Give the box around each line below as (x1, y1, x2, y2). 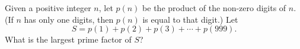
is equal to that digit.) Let (142, 13, 238, 25)
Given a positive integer (5, 2, 91, 13)
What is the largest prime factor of (5, 33, 132, 45)
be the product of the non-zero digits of (142, 2, 286, 13)
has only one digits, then (24, 13, 114, 25)
